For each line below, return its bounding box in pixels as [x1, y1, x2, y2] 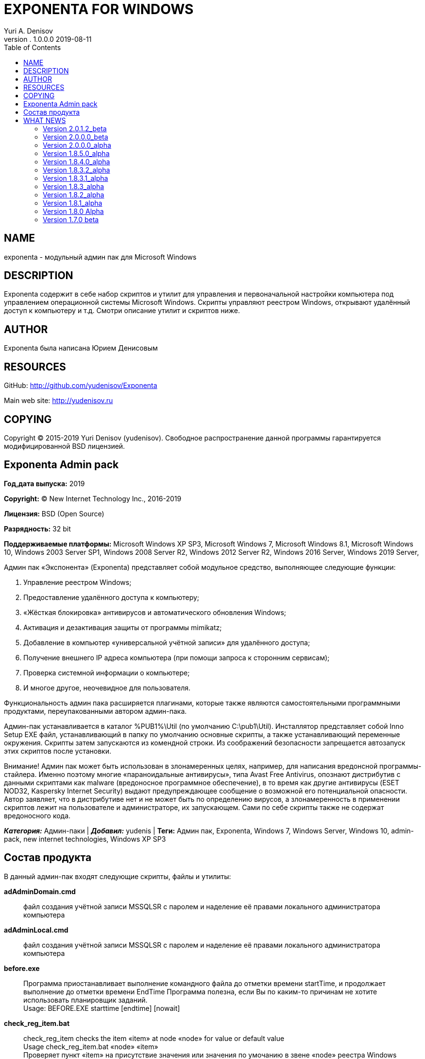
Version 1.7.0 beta [43, 215, 99, 224]
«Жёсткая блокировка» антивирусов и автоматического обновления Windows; [23, 608, 287, 617]
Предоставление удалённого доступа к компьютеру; [23, 593, 200, 601]
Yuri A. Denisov [4, 26, 53, 35]
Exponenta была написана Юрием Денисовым [4, 344, 158, 353]
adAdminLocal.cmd [4, 925, 68, 934]
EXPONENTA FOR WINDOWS [4, 1, 194, 18]
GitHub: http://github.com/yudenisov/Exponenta [4, 381, 157, 390]
